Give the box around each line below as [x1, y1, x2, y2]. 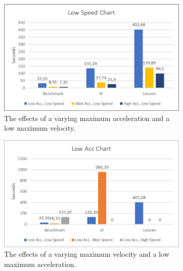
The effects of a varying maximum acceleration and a [4, 112, 170, 123]
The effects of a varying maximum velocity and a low [4, 249, 170, 259]
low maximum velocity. [4, 123, 76, 133]
